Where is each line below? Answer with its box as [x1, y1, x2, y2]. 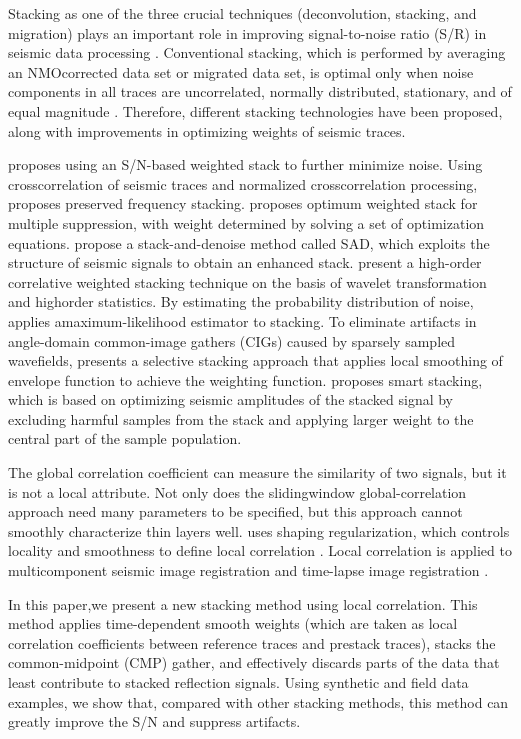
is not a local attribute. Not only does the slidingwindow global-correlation [8, 481, 467, 502]
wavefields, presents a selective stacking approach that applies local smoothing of [8, 350, 503, 371]
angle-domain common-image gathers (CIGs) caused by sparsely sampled [8, 330, 456, 351]
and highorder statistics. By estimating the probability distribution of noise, [8, 291, 474, 312]
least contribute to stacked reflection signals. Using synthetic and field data [8, 672, 469, 692]
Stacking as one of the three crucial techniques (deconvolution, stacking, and [8, 3, 477, 23]
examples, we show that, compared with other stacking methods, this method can [8, 691, 509, 712]
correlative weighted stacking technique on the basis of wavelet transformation [8, 271, 487, 292]
